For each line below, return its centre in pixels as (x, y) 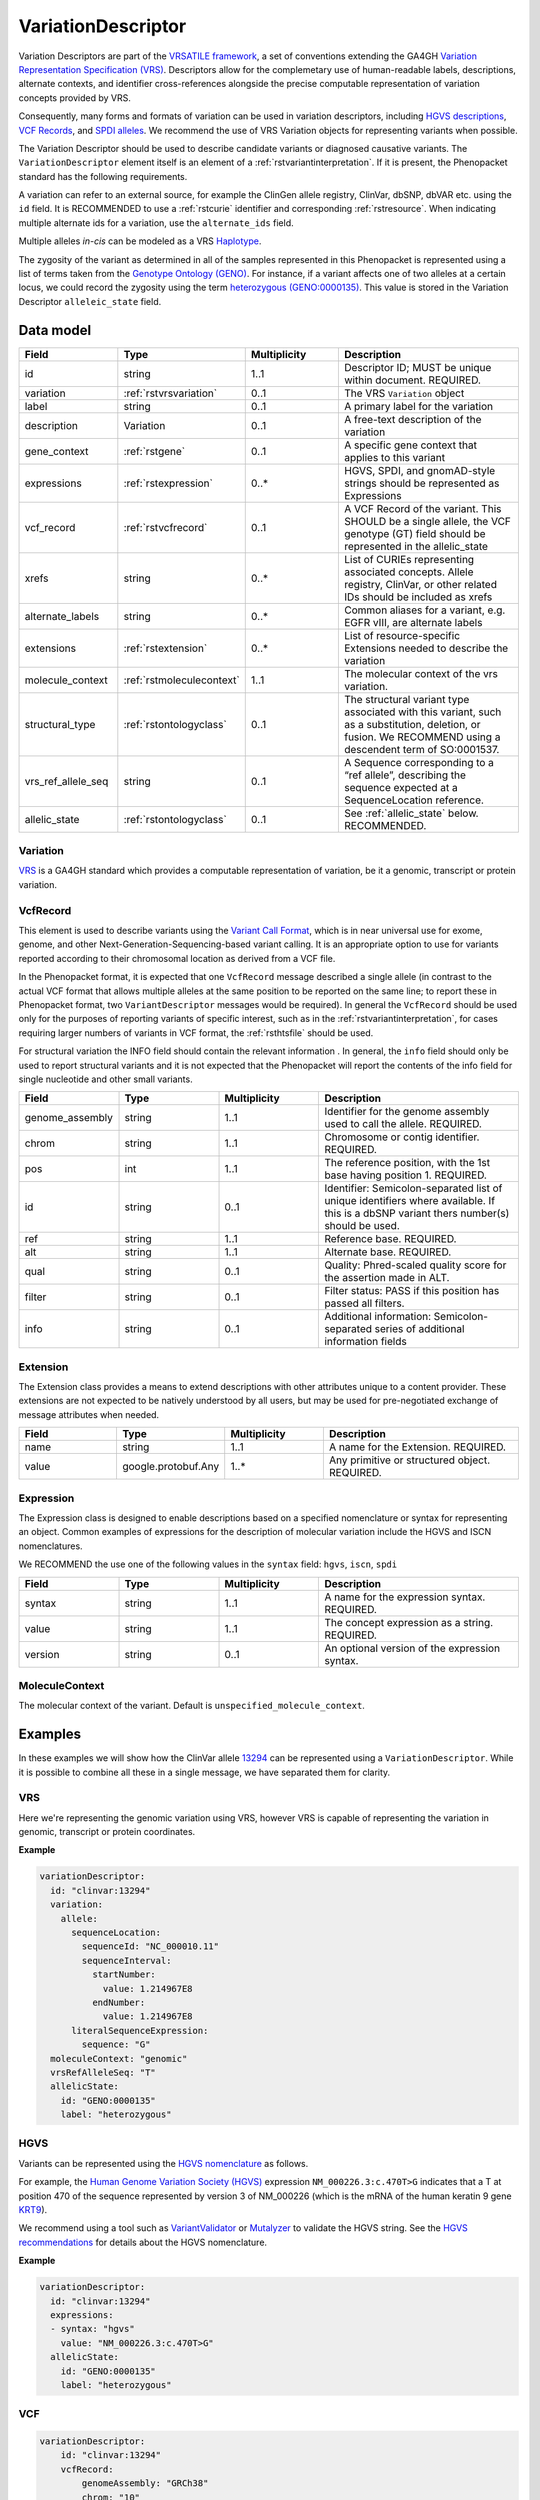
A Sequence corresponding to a (419, 762)
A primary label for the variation (418, 406)
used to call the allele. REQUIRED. (403, 1124)
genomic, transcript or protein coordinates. (107, 1832)
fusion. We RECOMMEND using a (422, 737)
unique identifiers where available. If (409, 1201)
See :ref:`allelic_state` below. (411, 813)
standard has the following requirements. (103, 176)
